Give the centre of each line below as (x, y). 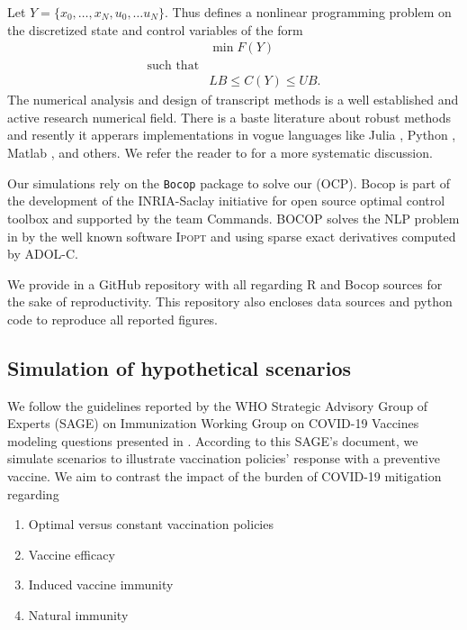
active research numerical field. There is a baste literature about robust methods (229, 117)
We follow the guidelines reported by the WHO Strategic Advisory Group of (218, 405)
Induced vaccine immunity (101, 584)
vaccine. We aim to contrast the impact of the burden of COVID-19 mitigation (225, 476)
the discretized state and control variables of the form (155, 29)
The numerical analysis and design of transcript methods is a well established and (233, 100)
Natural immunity (78, 615)
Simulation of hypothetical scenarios (180, 367)
